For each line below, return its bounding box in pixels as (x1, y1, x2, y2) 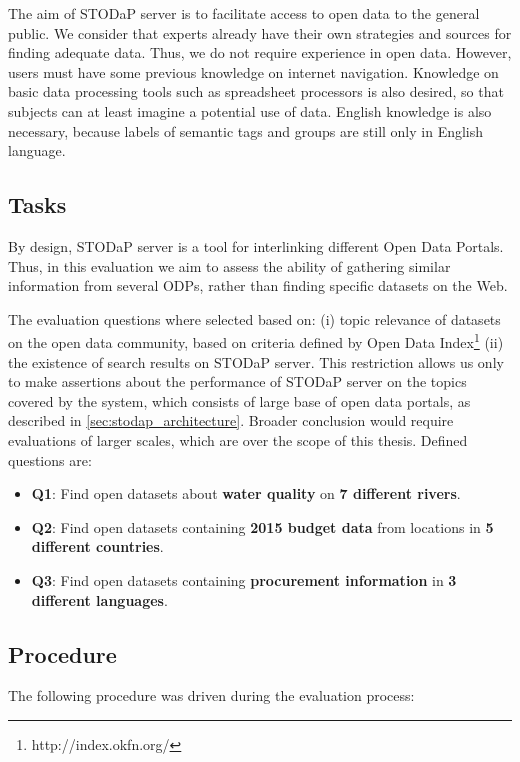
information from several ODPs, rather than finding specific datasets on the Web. (8, 275, 508, 296)
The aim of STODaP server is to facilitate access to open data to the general (8, 3, 480, 23)
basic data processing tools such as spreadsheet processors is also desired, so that (8, 81, 504, 102)
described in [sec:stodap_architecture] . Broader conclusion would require (8, 410, 454, 431)
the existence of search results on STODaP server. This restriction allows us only (8, 351, 504, 372)
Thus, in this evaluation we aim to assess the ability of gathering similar (8, 255, 451, 276)
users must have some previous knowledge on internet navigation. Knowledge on (8, 61, 499, 82)
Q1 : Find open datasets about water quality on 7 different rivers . (31, 483, 461, 504)
